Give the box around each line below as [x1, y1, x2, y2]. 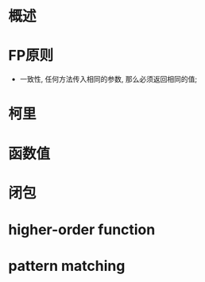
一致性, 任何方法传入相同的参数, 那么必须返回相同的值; [19, 75, 197, 84]
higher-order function [8, 220, 156, 238]
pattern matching [8, 257, 126, 275]
